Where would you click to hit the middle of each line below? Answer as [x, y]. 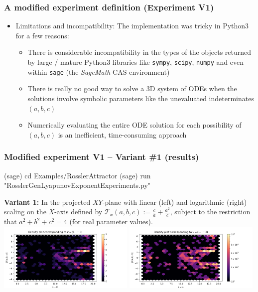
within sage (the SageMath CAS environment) [99, 72]
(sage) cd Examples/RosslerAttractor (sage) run [77, 175]
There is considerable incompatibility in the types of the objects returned [139, 52]
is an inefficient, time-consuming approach [122, 134]
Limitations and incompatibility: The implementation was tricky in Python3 [132, 26]
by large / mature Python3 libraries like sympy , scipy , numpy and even [135, 62]
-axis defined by [78, 212]
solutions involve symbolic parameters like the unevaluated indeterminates [141, 98]
